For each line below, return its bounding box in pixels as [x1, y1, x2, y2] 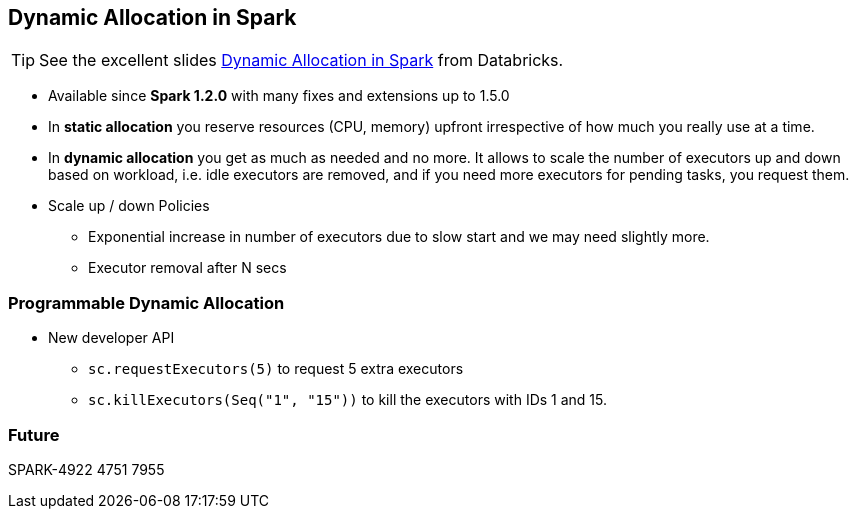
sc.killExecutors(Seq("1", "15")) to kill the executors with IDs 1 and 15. [88, 391, 607, 409]
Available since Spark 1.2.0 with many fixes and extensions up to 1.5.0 [48, 87, 510, 105]
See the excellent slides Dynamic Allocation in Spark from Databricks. [39, 50, 564, 71]
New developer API [48, 329, 175, 347]
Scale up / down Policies [48, 197, 210, 215]
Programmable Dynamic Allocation [8, 292, 285, 313]
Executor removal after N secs [88, 259, 287, 277]
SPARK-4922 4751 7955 [8, 460, 165, 478]
